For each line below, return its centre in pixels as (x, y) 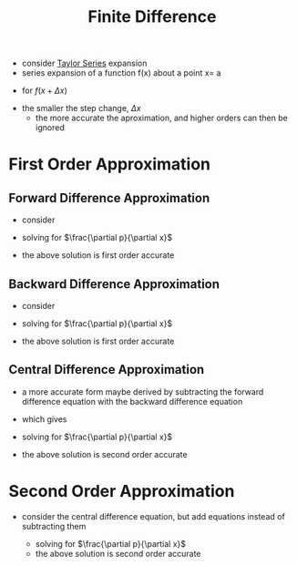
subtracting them (54, 526)
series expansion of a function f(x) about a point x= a (121, 73)
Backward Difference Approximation (114, 284)
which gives (44, 419)
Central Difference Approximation (107, 370)
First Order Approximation (110, 165)
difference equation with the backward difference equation (132, 401)
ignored (50, 128)
